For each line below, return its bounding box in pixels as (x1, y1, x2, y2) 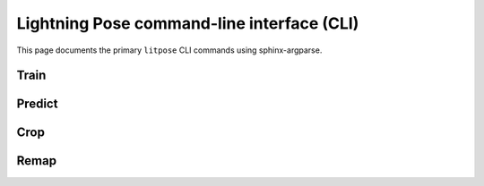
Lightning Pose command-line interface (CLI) (16, 13, 359, 33)
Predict (16, 97, 58, 112)
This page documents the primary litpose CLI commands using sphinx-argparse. (16, 45, 323, 55)
